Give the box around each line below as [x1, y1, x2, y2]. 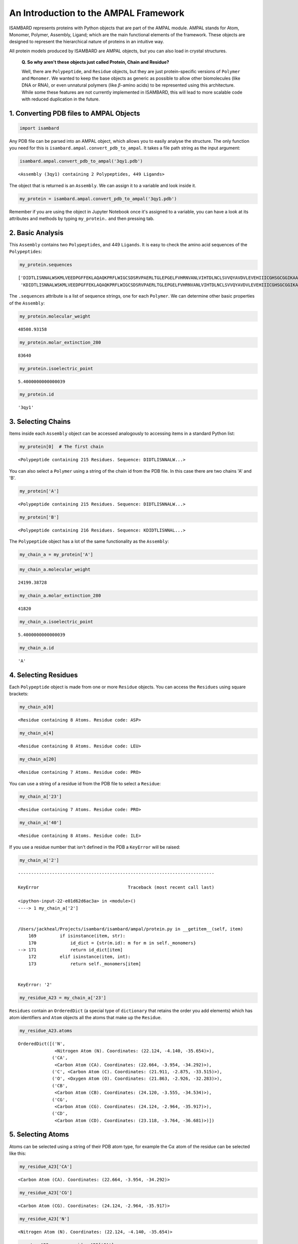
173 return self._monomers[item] [28, 961, 142, 966]
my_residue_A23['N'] [19, 1216, 70, 1222]
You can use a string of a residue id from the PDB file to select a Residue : [9, 780, 161, 786]
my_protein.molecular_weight [19, 313, 91, 319]
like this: [9, 1150, 26, 1156]
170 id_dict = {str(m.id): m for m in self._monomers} [28, 940, 196, 945]
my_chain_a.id [19, 645, 54, 650]
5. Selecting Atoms [9, 1130, 69, 1139]
